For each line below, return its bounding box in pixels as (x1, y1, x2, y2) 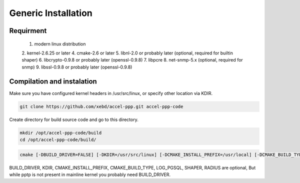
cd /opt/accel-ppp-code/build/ (19, 136, 97, 142)
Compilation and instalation (9, 77, 97, 85)
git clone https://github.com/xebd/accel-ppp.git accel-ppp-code (19, 103, 183, 109)
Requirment (9, 26, 47, 35)
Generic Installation (9, 7, 92, 18)
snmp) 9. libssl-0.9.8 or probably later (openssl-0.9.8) (21, 64, 132, 70)
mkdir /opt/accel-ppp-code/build (19, 130, 102, 135)
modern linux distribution (34, 40, 86, 47)
